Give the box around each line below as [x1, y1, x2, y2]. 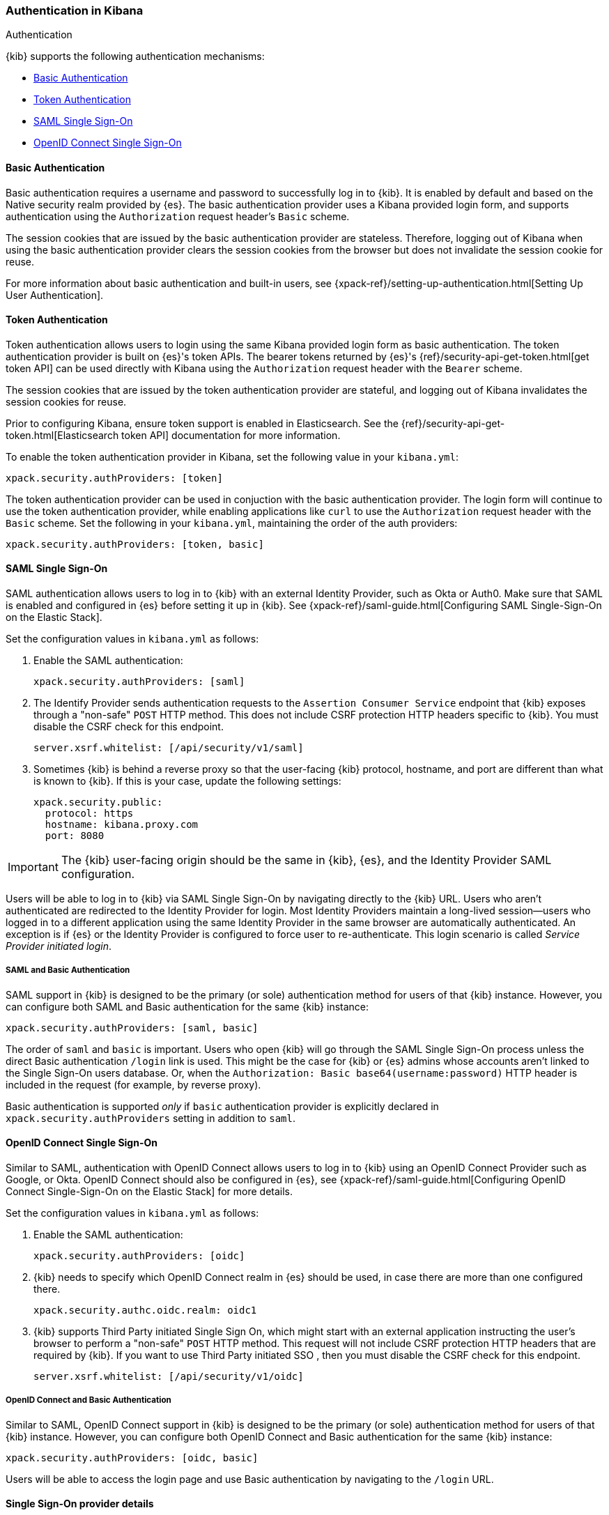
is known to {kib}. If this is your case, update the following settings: [33, 775, 341, 787]
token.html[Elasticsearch [6, 429, 119, 441]
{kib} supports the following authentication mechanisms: [6, 50, 265, 63]
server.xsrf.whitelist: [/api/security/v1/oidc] [33, 1371, 304, 1383]
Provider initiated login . [6, 940, 112, 953]
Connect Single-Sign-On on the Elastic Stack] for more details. [6, 1185, 293, 1198]
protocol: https [45, 808, 134, 820]
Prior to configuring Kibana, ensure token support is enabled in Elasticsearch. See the [6, 417, 399, 429]
